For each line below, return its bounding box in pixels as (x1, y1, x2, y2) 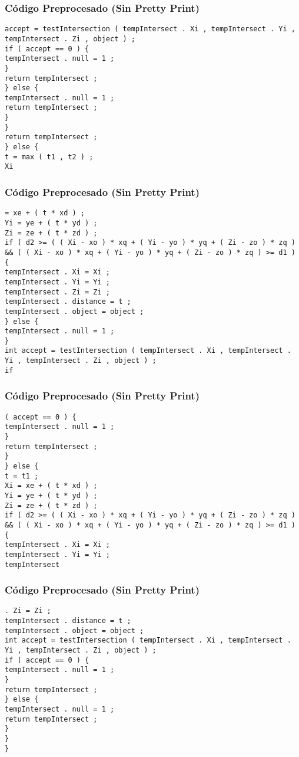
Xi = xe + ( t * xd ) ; (5, 481, 98, 490)
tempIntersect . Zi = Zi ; (5, 287, 110, 296)
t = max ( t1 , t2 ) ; (5, 152, 94, 161)
